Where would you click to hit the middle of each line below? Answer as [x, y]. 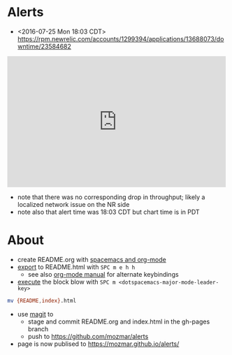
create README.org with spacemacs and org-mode [92, 259]
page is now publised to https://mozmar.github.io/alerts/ [98, 344]
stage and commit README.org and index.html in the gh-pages [119, 321]
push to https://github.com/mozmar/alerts [88, 336]
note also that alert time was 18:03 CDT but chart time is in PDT [109, 212]
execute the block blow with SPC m [66, 282]
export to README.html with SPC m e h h [76, 267]
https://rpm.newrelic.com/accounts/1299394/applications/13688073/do [121, 38]
